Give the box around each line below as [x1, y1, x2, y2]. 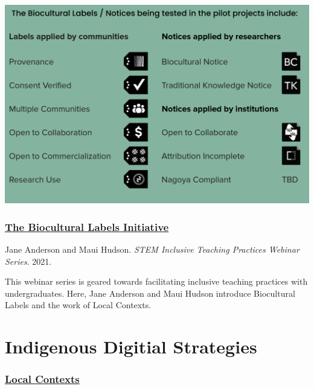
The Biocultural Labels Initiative [5, 219, 169, 234]
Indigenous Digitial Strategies [5, 334, 257, 359]
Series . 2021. [5, 255, 52, 267]
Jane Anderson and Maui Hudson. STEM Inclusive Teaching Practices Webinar [5, 243, 300, 256]
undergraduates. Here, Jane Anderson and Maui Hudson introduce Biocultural [5, 286, 295, 299]
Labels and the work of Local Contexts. [5, 299, 152, 311]
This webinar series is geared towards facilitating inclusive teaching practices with [5, 275, 308, 288]
